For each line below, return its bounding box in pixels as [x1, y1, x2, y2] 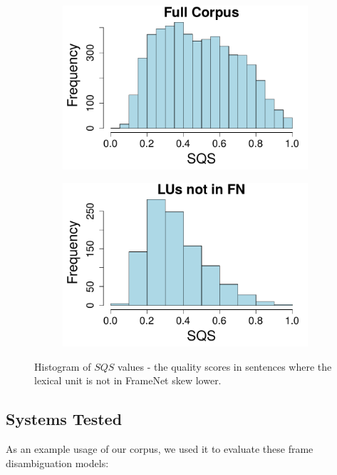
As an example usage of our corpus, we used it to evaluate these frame [6, 441, 313, 456]
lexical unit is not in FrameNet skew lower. [34, 373, 222, 388]
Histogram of [34, 359, 91, 374]
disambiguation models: [6, 455, 109, 470]
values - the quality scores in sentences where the [118, 359, 332, 374]
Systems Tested [6, 408, 123, 430]
